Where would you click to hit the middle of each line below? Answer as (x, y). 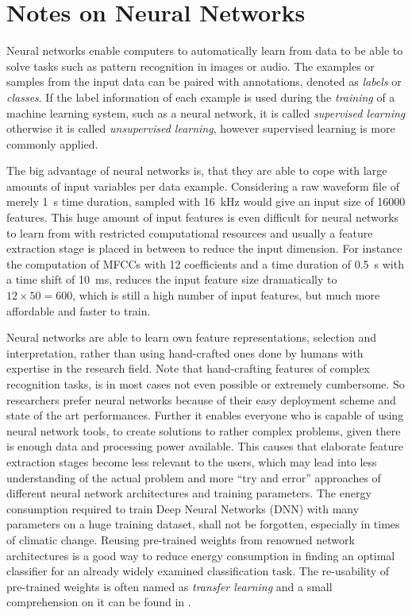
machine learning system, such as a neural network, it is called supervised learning (206, 112)
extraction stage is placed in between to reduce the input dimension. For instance (204, 248)
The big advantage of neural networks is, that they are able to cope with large (197, 170)
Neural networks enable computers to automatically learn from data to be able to (205, 50)
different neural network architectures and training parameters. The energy (189, 493)
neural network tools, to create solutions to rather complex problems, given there (204, 430)
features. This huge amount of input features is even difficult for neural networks (203, 217)
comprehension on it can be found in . (99, 602)
